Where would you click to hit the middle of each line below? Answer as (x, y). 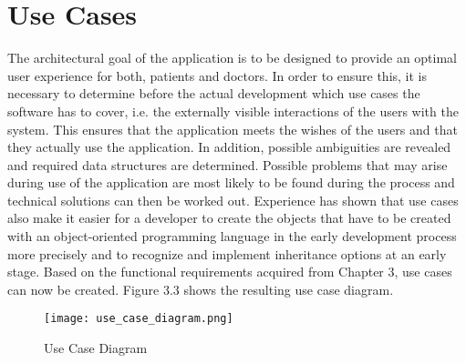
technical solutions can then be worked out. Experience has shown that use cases (233, 200)
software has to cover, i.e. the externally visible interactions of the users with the (233, 111)
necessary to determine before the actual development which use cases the (214, 93)
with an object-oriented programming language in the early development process (232, 236)
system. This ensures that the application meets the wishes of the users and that (233, 129)
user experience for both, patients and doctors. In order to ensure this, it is (217, 75)
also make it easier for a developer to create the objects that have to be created (229, 218)
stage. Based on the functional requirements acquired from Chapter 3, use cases (230, 272)
